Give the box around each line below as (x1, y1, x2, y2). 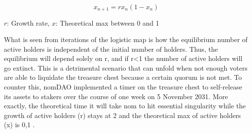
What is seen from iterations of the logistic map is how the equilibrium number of (4, 34, 248, 44)
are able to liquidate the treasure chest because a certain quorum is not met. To (4, 72, 242, 82)
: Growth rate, (7, 18, 50, 28)
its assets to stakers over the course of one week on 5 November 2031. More (4, 91, 228, 101)
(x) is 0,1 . (4, 119, 35, 130)
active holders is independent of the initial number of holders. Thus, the (4, 44, 218, 54)
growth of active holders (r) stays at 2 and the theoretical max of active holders (4, 110, 241, 120)
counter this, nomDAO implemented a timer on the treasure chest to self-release (4, 82, 242, 92)
